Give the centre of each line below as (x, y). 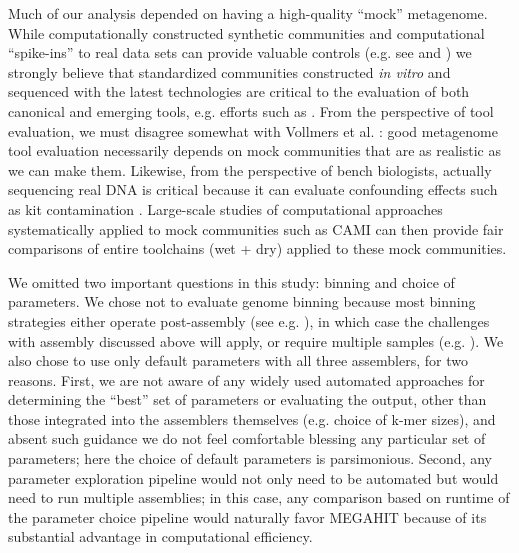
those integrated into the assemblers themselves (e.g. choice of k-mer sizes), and (252, 418)
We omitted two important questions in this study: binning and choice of (231, 281)
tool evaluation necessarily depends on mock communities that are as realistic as (254, 150)
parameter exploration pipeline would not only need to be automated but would (253, 477)
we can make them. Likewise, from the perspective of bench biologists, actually (250, 169)
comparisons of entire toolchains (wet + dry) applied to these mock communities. (257, 248)
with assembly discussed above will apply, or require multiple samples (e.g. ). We (256, 340)
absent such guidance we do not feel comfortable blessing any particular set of (247, 438)
